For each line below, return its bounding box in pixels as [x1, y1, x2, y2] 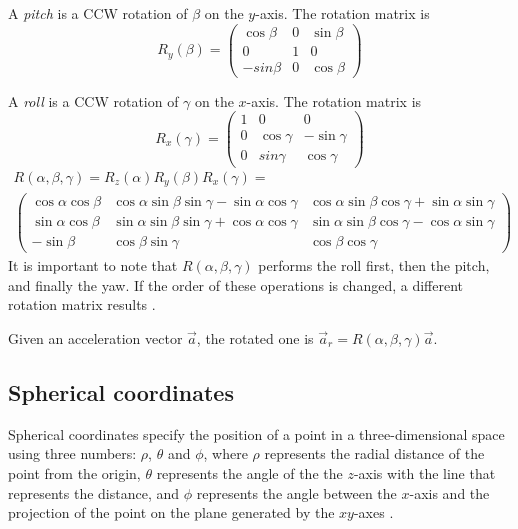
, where [203, 443, 248, 464]
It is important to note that [8, 255, 178, 276]
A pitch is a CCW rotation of [8, 3, 188, 23]
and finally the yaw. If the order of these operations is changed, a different [8, 274, 463, 295]
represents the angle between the [196, 482, 397, 503]
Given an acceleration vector [8, 327, 183, 348]
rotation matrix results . [8, 294, 156, 315]
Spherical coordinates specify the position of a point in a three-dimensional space [8, 423, 505, 444]
